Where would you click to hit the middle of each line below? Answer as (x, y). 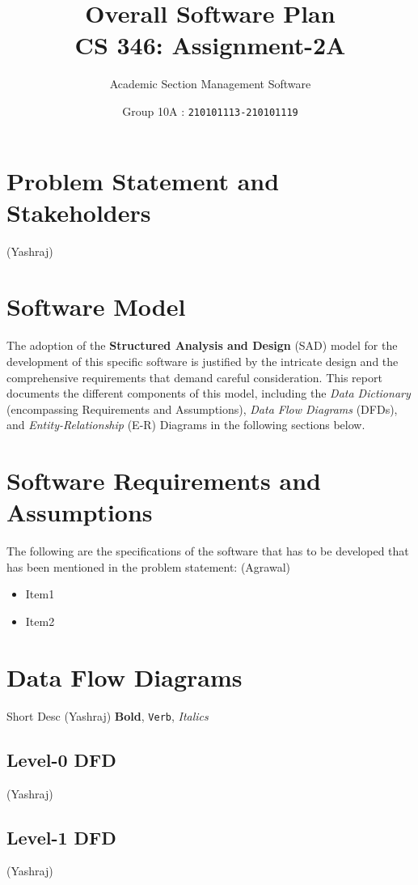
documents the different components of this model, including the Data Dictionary (209, 393)
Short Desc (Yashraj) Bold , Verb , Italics (108, 715)
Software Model (96, 306)
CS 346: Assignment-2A (210, 45)
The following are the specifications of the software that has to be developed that (208, 551)
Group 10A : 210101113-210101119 (210, 111)
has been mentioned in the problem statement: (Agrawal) (148, 566)
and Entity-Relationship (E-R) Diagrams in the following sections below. (186, 425)
